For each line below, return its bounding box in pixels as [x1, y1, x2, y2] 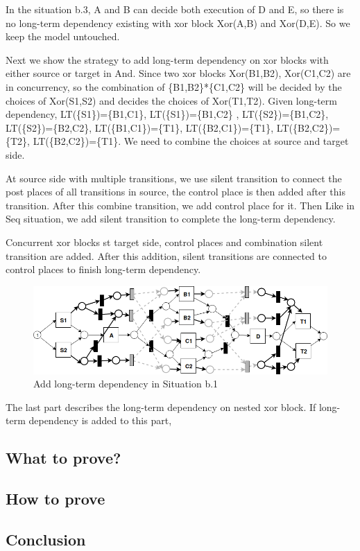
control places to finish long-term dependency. [6, 262, 201, 277]
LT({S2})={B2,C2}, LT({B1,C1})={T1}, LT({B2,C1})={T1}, [6, 120, 274, 134]
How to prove [6, 488, 105, 509]
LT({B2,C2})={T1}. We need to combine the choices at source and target [33, 134, 349, 148]
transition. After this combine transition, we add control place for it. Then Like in [6, 198, 355, 212]
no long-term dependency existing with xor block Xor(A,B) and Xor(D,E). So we [6, 15, 350, 30]
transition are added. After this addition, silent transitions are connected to [6, 248, 327, 263]
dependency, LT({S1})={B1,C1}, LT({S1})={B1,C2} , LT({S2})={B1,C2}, [6, 107, 329, 121]
